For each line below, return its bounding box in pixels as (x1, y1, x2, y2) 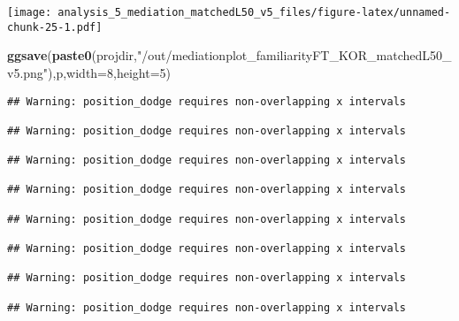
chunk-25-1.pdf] (7, 20, 103, 34)
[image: (7, 6, 52, 19)
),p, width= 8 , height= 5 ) (48, 63, 171, 81)
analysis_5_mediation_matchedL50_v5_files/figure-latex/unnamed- (57, 6, 451, 19)
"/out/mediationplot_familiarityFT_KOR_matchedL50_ (137, 46, 452, 65)
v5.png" (7, 63, 49, 81)
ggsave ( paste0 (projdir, (7, 46, 137, 65)
